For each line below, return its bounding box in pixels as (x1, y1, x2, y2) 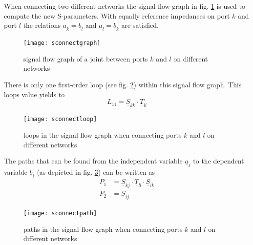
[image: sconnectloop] (23, 116, 97, 123)
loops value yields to (4, 89, 65, 99)
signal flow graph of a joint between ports (23, 53, 148, 63)
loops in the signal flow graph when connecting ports (23, 129, 182, 140)
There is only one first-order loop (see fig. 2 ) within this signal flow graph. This (4, 80, 242, 90)
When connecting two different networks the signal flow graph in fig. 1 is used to (4, 1, 245, 11)
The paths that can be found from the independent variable (4, 156, 183, 166)
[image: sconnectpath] (23, 210, 97, 217)
